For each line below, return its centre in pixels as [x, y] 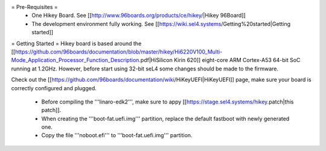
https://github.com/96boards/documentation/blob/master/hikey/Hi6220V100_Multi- [119, 52]
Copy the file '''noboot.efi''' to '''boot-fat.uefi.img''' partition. [117, 135]
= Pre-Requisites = [34, 7]
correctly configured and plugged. [54, 88]
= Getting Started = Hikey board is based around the [76, 43]
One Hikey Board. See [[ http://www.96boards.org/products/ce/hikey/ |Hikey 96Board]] [139, 16]
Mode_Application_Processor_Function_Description [75, 60]
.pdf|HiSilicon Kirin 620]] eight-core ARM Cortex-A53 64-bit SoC [220, 60]
